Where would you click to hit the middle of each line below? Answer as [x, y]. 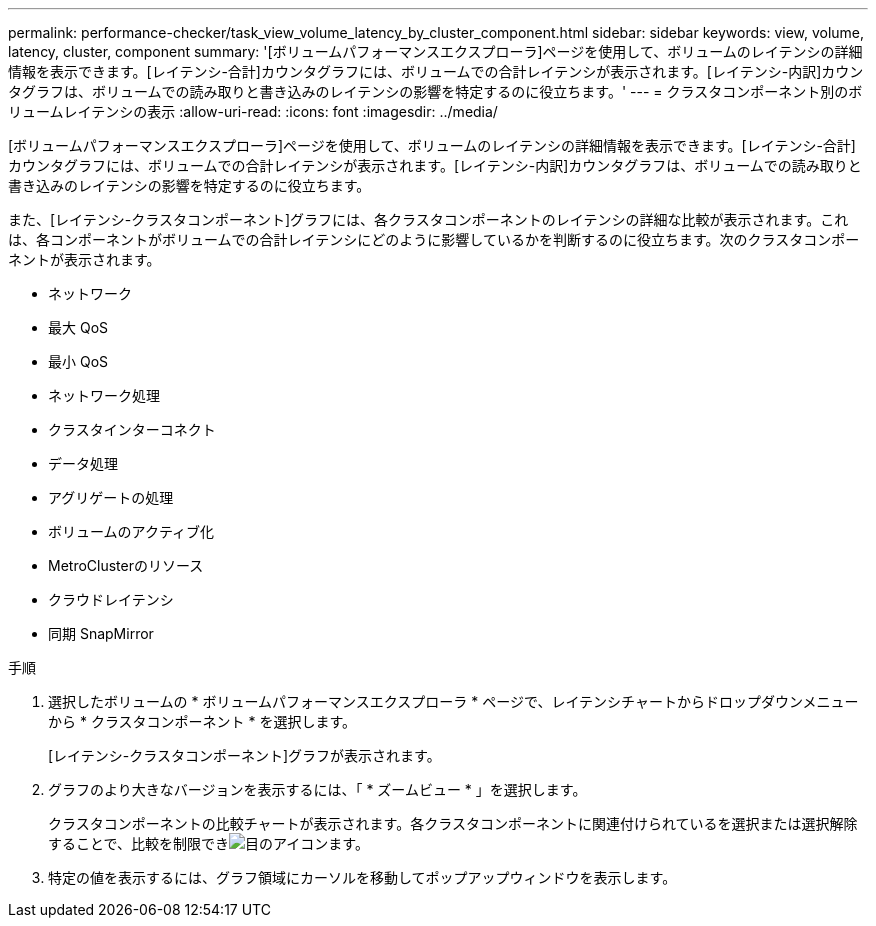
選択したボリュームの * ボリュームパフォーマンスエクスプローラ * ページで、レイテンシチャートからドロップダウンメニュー [453, 701]
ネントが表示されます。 [84, 259]
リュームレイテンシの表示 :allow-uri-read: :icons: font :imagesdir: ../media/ [253, 111]
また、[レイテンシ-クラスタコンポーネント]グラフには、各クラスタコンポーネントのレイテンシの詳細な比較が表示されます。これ [428, 219]
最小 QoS [78, 361]
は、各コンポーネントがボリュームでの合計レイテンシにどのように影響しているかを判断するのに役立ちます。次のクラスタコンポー [434, 239]
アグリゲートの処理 [111, 497]
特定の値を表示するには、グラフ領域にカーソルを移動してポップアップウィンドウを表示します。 [362, 877]
